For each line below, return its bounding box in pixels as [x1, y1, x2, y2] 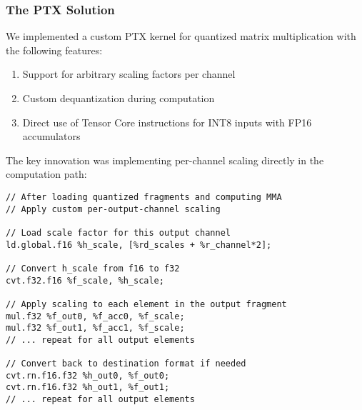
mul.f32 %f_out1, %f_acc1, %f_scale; [6, 323, 185, 334]
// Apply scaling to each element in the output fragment [6, 299, 287, 309]
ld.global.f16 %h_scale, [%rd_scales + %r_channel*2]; [6, 239, 272, 250]
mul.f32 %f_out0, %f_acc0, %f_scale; [6, 311, 185, 321]
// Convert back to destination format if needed [6, 359, 246, 369]
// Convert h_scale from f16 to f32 [6, 263, 180, 274]
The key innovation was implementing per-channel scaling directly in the [6, 152, 324, 167]
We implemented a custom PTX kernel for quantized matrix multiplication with [6, 29, 356, 44]
